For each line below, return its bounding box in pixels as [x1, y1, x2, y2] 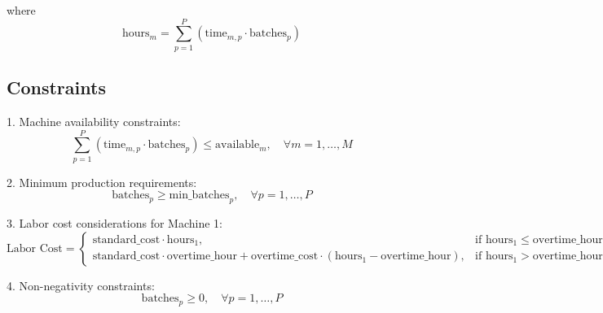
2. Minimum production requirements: [7, 173, 197, 190]
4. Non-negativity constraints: [7, 276, 155, 293]
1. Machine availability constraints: [7, 112, 181, 129]
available [215, 139, 260, 151]
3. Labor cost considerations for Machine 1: [7, 215, 222, 232]
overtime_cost [251, 250, 319, 263]
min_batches [169, 189, 230, 202]
